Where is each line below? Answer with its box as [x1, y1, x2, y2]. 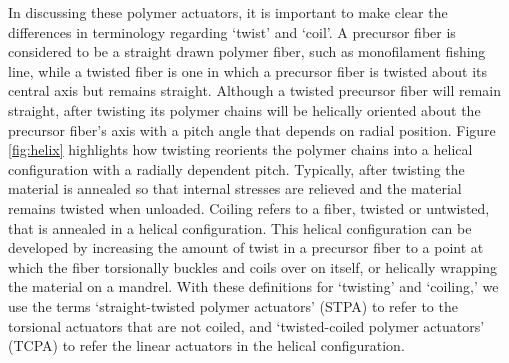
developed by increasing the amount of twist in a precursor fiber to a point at [8, 237, 484, 258]
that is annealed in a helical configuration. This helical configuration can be [8, 217, 472, 238]
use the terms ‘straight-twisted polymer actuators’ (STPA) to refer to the [8, 295, 458, 316]
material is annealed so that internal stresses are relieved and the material [8, 178, 462, 199]
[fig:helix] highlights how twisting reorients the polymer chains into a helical [8, 139, 473, 160]
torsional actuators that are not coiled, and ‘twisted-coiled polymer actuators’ [8, 315, 485, 336]
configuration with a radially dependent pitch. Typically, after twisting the [8, 158, 465, 179]
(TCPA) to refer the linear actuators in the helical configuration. [8, 335, 405, 356]
